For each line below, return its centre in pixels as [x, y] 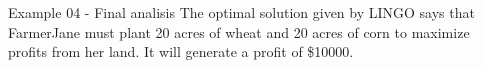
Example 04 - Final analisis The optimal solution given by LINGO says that [241, 12]
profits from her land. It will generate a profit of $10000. [181, 51]
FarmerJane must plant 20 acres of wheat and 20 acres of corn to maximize [239, 31]
